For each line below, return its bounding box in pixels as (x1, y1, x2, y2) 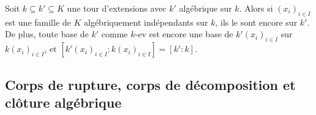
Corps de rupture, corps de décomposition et (5, 75, 296, 94)
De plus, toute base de (5, 28, 89, 40)
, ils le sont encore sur (215, 15, 298, 28)
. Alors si (239, 2, 273, 14)
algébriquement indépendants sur (84, 15, 208, 28)
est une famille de (5, 15, 71, 28)
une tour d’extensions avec (67, 2, 167, 14)
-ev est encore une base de (135, 28, 233, 40)
